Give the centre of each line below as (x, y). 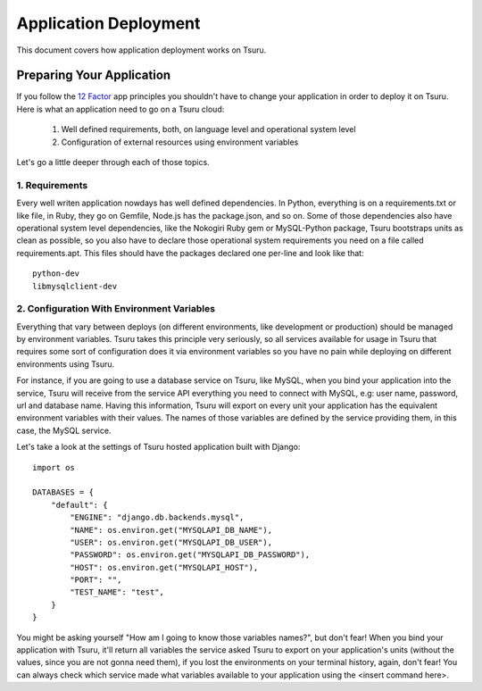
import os (54, 467)
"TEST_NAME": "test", (117, 592)
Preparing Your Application (94, 75)
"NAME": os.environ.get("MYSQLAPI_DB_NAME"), (171, 530)
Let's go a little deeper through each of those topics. (113, 162)
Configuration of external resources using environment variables (180, 142)
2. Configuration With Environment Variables (116, 309)
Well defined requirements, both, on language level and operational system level (208, 129)
